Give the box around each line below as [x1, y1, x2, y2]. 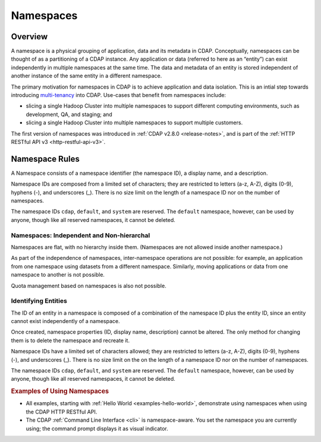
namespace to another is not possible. [11, 271, 105, 278]
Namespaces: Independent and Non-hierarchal [11, 231, 150, 239]
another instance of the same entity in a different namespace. [11, 72, 162, 80]
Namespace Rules [11, 153, 80, 164]
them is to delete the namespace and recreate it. [11, 337, 130, 344]
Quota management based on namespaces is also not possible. [11, 282, 166, 289]
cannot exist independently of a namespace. [11, 318, 120, 325]
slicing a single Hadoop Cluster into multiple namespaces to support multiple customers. [26, 119, 243, 126]
